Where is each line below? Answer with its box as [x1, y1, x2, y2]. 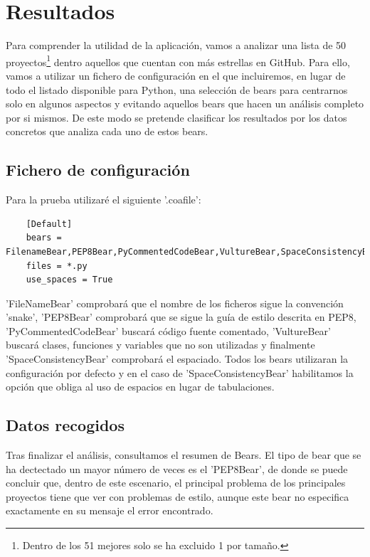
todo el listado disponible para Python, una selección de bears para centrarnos [6, 82, 348, 97]
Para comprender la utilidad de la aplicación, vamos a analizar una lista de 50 [6, 38, 347, 53]
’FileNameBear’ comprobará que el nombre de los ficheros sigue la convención [6, 295, 344, 310]
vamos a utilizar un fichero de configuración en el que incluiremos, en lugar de [6, 68, 346, 83]
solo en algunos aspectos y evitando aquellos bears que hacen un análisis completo [6, 96, 364, 111]
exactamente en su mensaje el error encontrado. [6, 503, 213, 518]
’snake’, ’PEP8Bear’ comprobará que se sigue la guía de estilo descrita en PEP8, [6, 309, 356, 324]
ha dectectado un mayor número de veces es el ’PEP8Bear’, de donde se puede [6, 461, 348, 476]
